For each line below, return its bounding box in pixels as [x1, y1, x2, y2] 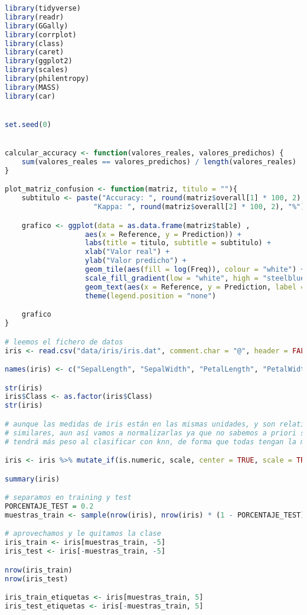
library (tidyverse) [5, 4, 81, 12]
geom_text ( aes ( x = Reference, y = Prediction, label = [85, 282, 305, 291]
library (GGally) [5, 21, 68, 30]
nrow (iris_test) [5, 574, 68, 583]
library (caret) [5, 48, 64, 57]
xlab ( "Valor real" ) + [85, 248, 170, 256]
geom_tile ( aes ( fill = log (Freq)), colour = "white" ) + [85, 265, 305, 274]
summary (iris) [5, 474, 60, 483]
